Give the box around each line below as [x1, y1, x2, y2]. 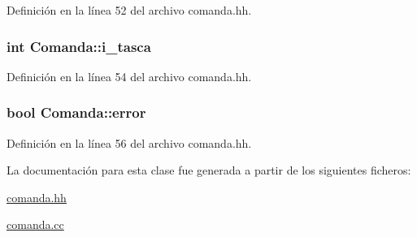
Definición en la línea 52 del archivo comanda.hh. [7, 2, 252, 18]
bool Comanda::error [7, 102, 146, 123]
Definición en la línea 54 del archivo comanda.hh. [7, 67, 252, 84]
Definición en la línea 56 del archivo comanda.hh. [7, 134, 252, 151]
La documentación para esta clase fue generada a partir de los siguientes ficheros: [7, 162, 411, 179]
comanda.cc [7, 216, 64, 233]
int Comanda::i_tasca [7, 36, 151, 56]
